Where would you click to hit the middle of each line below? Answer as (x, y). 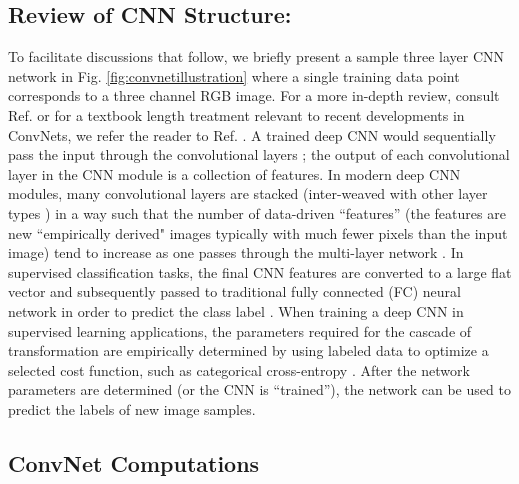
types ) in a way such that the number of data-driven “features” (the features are (257, 212)
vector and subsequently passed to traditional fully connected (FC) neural (234, 291)
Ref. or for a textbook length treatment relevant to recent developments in (236, 114)
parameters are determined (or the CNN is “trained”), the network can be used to (259, 389)
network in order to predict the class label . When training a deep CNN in (236, 310)
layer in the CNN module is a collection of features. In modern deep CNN (234, 173)
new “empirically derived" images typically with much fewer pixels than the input (258, 232)
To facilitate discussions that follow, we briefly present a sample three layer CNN (256, 56)
